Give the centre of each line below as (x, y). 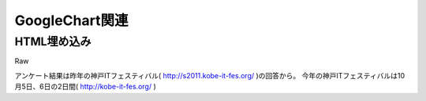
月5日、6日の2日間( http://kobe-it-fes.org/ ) (86, 87)
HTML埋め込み (53, 41)
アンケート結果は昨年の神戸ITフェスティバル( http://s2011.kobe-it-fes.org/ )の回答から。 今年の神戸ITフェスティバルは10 (210, 75)
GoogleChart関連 (71, 20)
